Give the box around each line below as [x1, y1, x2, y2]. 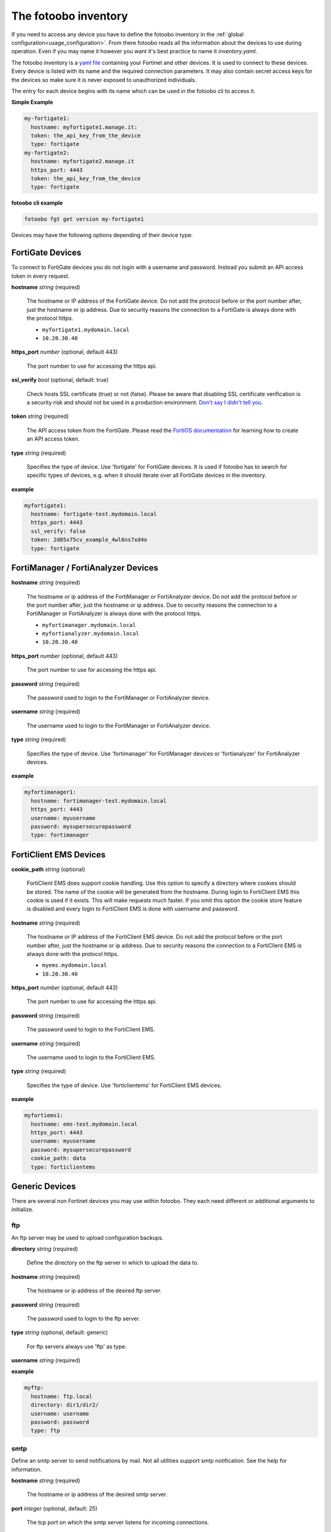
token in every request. [11, 272, 70, 279]
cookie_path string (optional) [11, 865, 86, 873]
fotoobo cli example [11, 199, 63, 207]
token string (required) [11, 412, 69, 420]
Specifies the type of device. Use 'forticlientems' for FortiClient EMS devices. [26, 1082, 222, 1089]
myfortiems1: [24, 1112, 64, 1119]
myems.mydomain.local [42, 962, 107, 969]
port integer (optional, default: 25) [11, 1504, 98, 1512]
